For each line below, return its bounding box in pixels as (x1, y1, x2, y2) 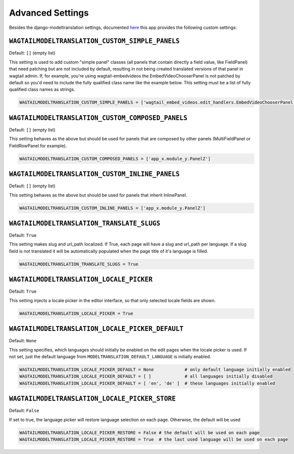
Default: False (9, 407, 39, 414)
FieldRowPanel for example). (9, 143, 67, 149)
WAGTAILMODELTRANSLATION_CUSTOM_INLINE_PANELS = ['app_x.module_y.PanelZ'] (19, 205, 206, 211)
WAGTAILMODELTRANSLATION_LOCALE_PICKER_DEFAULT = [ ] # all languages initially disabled (19, 374, 273, 379)
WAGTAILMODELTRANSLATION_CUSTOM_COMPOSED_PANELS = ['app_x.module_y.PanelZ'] (19, 156, 211, 161)
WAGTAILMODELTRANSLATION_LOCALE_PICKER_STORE (9, 395, 176, 403)
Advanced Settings (9, 7, 89, 18)
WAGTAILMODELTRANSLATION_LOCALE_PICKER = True (19, 310, 133, 316)
